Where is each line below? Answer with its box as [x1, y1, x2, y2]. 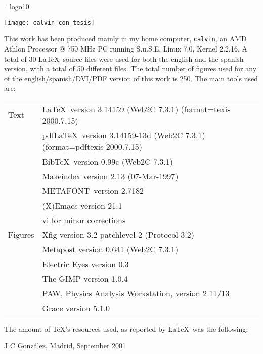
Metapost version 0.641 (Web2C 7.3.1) [42, 243, 179, 255]
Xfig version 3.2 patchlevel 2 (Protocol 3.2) [42, 228, 194, 240]
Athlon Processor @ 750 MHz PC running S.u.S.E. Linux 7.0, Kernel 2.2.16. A [4, 43, 248, 54]
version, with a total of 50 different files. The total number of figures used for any [4, 63, 257, 74]
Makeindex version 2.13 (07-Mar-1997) [42, 170, 179, 182]
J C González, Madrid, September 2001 [4, 340, 126, 351]
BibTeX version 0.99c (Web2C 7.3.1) [42, 155, 173, 167]
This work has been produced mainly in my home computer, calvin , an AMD [4, 33, 247, 44]
